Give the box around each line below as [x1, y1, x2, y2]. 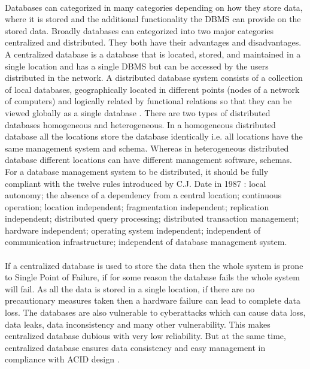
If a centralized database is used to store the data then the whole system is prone [5, 259, 303, 271]
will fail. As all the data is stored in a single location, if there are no [5, 282, 255, 295]
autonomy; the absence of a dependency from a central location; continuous [5, 189, 282, 201]
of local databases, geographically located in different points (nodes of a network [5, 83, 300, 95]
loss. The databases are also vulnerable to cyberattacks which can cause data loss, [5, 306, 306, 319]
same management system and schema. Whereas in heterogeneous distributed [5, 141, 289, 154]
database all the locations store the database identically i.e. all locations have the [5, 130, 303, 143]
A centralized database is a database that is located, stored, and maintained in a [5, 47, 301, 60]
